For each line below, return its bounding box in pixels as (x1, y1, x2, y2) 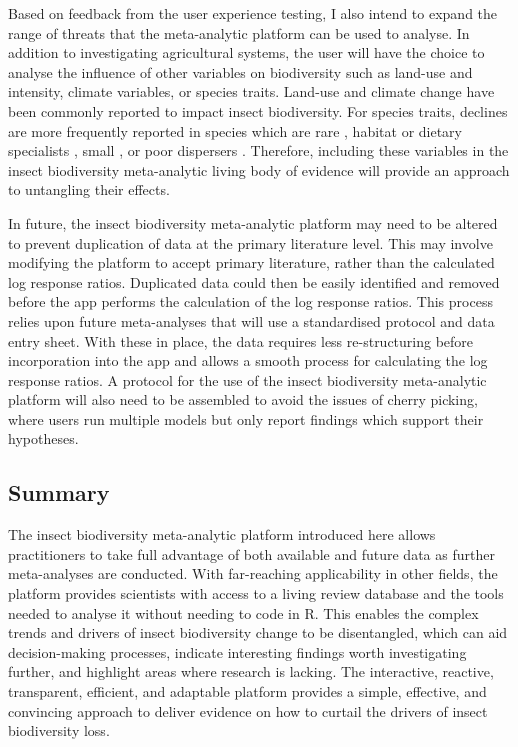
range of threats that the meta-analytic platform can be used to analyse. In (8, 22, 470, 43)
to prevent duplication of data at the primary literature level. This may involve (8, 232, 493, 253)
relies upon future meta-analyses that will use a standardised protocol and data (8, 310, 495, 331)
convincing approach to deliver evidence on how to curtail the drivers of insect (8, 700, 488, 721)
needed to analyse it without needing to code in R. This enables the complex (8, 602, 479, 623)
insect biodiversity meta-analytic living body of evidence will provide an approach (8, 159, 510, 180)
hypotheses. (8, 428, 79, 449)
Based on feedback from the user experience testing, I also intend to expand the (8, 3, 498, 23)
